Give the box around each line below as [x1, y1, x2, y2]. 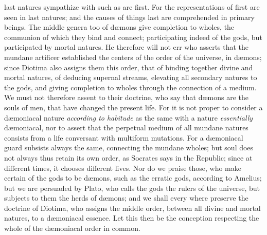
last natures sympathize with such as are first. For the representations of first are [4, 2, 260, 12]
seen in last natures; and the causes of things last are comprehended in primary [4, 11, 255, 22]
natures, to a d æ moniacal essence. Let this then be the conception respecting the [4, 212, 259, 223]
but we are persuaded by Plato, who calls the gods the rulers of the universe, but [4, 182, 260, 193]
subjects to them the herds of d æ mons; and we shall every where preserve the [4, 192, 248, 203]
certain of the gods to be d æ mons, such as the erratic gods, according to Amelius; [4, 172, 262, 183]
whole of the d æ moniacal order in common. [4, 223, 140, 233]
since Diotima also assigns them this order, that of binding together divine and [4, 62, 253, 72]
